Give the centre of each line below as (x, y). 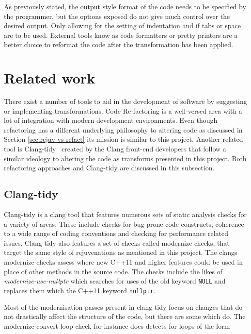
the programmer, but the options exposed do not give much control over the (117, 16)
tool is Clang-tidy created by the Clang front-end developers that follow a (115, 149)
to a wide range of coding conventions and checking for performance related (116, 233)
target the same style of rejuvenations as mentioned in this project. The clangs (121, 252)
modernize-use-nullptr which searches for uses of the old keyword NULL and (115, 281)
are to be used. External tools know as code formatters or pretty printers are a (121, 35)
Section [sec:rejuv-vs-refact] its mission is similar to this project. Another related (124, 139)
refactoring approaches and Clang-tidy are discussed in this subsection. (109, 168)
